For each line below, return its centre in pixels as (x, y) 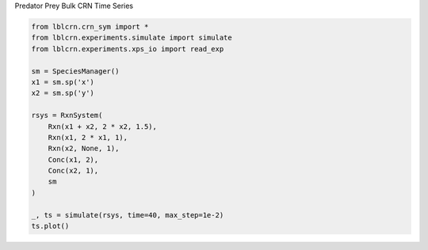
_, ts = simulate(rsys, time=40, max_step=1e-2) (128, 215)
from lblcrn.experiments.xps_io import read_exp (128, 49)
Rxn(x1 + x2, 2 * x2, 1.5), (103, 126)
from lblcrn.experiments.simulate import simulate (132, 38)
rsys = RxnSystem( (67, 116)
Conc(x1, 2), (73, 159)
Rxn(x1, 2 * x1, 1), (88, 137)
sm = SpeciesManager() (75, 71)
